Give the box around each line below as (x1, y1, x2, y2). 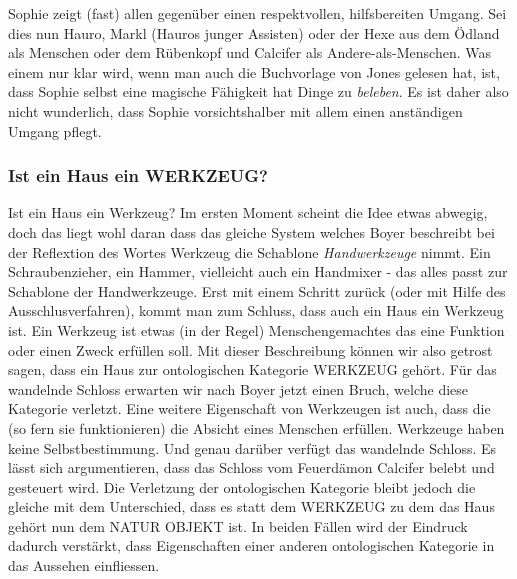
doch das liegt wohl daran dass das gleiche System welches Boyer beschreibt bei (8, 221, 495, 242)
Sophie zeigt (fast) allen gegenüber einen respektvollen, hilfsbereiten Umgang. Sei (8, 3, 507, 23)
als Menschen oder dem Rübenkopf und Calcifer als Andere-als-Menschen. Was (8, 42, 491, 63)
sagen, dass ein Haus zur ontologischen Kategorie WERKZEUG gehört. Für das (8, 359, 497, 380)
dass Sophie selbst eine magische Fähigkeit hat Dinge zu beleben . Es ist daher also (8, 81, 509, 102)
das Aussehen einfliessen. (8, 555, 160, 576)
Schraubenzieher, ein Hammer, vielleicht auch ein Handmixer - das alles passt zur (8, 261, 508, 282)
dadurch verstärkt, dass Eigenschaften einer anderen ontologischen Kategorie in (8, 535, 495, 556)
